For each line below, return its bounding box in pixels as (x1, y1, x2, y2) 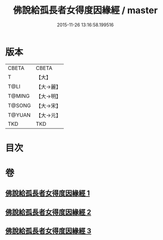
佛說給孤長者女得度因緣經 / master (13, 5, 158, 16)
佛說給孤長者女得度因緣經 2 (5, 208, 91, 216)
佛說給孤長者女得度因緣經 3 (5, 227, 91, 235)
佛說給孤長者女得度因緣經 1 (5, 189, 90, 198)
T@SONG (8, 102, 31, 109)
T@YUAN (8, 111, 31, 118)
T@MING (8, 92, 30, 99)
